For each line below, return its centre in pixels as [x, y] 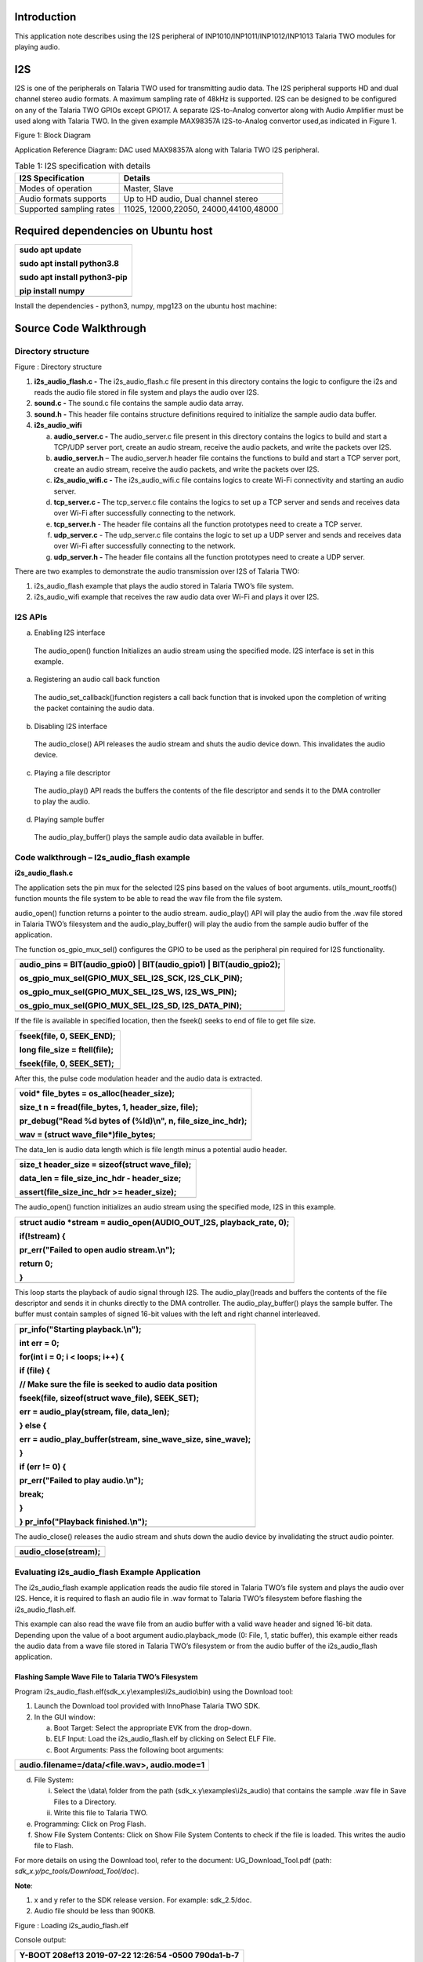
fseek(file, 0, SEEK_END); [68, 1036]
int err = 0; [40, 1343]
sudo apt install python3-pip [73, 277]
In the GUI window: [65, 1717]
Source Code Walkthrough [80, 328]
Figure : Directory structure [58, 367]
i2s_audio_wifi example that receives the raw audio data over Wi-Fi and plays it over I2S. [177, 597]
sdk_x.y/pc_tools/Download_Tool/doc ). [77, 1871]
